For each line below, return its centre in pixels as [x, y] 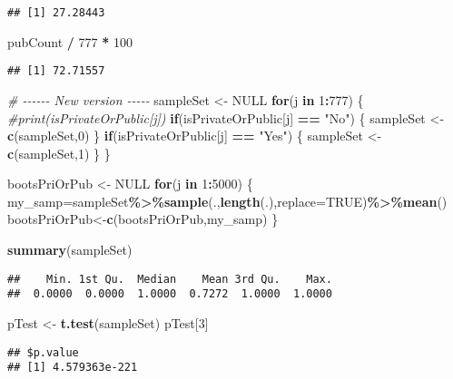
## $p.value [43, 352]
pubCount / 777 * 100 [70, 41]
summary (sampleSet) [70, 250]
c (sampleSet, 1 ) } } [59, 153]
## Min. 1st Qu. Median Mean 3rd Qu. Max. [170, 279]
